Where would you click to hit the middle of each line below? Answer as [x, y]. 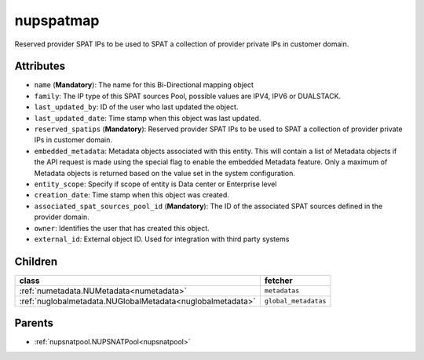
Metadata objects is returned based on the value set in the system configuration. [165, 173]
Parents [34, 323]
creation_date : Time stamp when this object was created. [132, 195]
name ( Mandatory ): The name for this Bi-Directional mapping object [144, 85]
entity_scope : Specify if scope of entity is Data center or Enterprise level [155, 184]
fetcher [279, 281]
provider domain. [62, 217]
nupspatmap [57, 20]
